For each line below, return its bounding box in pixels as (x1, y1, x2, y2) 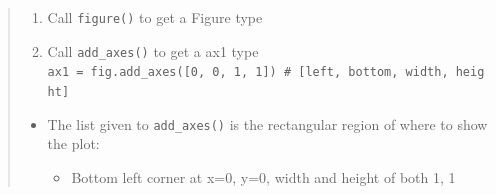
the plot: (47, 133, 100, 154)
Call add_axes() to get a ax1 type (47, 40, 259, 61)
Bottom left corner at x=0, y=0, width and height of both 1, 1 (71, 166, 456, 187)
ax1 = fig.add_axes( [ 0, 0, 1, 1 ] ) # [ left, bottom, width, (47, 65, 449, 80)
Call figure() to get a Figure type (47, 7, 263, 27)
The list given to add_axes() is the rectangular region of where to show (47, 113, 488, 134)
